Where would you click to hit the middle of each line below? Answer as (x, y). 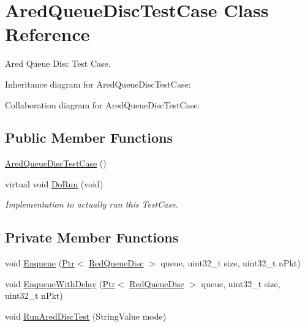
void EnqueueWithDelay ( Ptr (60, 283)
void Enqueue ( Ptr (40, 263)
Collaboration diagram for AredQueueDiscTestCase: (103, 104)
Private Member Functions (92, 237)
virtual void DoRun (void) (54, 183)
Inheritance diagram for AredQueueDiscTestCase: (98, 84)
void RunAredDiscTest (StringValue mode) (86, 316)
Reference (47, 34)
